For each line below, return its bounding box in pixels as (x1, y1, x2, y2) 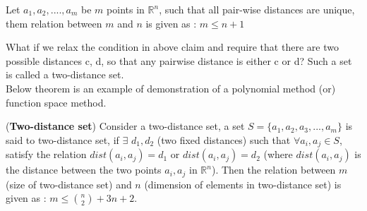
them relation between (6, 16, 102, 30)
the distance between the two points (6, 162, 162, 177)
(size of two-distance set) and (6, 176, 132, 191)
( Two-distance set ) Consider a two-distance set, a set (6, 119, 245, 133)
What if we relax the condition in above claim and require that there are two (6, 40, 339, 54)
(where (263, 147, 293, 162)
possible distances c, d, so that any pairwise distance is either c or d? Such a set (6, 53, 352, 68)
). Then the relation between (211, 162, 336, 177)
